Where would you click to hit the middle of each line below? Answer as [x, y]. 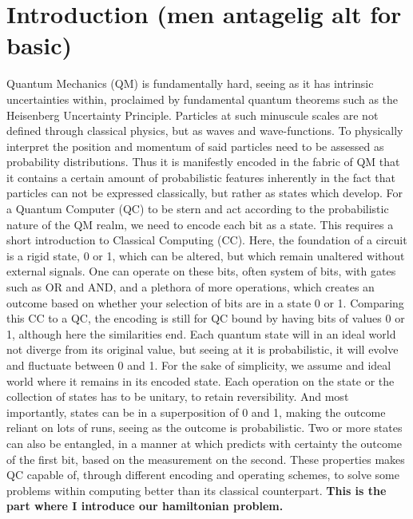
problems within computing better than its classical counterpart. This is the [197, 490]
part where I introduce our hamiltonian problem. [145, 506]
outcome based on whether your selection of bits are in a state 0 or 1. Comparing [205, 302]
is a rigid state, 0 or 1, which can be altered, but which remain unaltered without [206, 255]
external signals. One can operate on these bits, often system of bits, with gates [201, 271]
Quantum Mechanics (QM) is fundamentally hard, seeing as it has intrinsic [190, 83]
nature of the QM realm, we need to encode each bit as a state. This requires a [200, 224]
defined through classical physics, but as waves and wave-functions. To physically [205, 131]
